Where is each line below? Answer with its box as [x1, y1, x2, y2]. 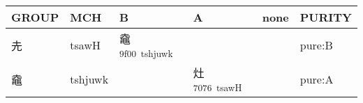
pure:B [299, 37, 333, 53]
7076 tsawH [193, 81, 242, 94]
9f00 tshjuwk [119, 47, 173, 60]
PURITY [299, 9, 352, 25]
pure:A [299, 71, 334, 87]
